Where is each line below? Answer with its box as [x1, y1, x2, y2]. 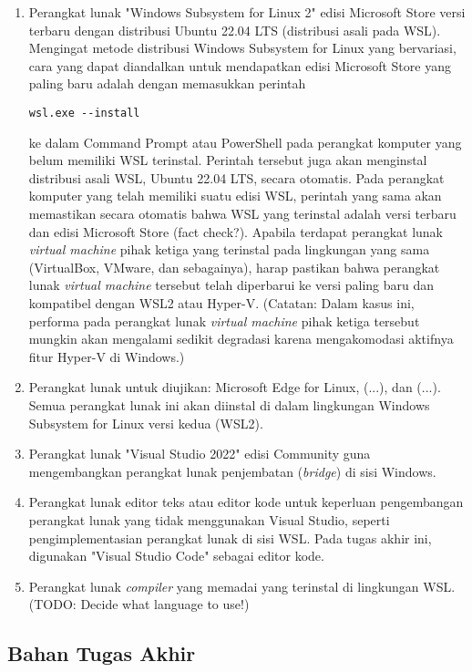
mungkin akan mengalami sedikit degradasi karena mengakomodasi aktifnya [28, 329, 454, 348]
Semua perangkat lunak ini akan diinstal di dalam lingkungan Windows [28, 395, 430, 414]
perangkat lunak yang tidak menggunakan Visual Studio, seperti [28, 510, 390, 529]
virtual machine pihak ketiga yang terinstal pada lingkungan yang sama [28, 240, 430, 259]
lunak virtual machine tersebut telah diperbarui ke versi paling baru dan [28, 275, 435, 295]
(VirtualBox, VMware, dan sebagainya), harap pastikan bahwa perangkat [28, 257, 440, 276]
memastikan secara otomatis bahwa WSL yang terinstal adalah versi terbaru [28, 204, 457, 222]
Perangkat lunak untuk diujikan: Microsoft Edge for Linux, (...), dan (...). [28, 377, 441, 397]
